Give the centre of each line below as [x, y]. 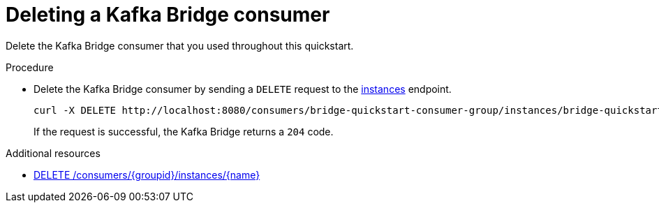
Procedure [30, 67]
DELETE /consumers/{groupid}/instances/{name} [147, 174]
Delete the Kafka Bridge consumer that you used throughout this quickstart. [180, 45]
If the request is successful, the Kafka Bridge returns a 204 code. [184, 131]
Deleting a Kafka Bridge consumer [168, 15]
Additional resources [53, 153]
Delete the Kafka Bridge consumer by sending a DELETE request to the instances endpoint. [243, 89]
